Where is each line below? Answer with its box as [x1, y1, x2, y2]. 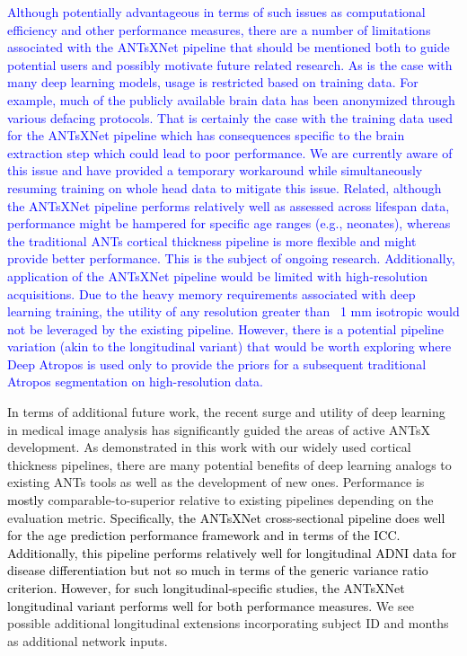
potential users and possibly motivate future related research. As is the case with [7, 55, 453, 74]
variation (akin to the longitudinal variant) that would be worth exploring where [7, 337, 452, 356]
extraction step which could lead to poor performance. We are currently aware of [7, 143, 453, 162]
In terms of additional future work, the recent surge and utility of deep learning [7, 403, 445, 421]
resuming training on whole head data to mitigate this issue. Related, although [7, 178, 442, 197]
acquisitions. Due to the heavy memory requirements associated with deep [7, 284, 416, 303]
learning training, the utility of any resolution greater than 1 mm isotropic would [7, 302, 460, 321]
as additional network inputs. [7, 631, 168, 650]
